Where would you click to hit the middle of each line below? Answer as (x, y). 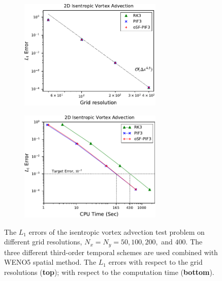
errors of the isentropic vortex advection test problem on (117, 231)
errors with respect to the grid (155, 262)
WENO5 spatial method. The (50, 262)
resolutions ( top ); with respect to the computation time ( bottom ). (109, 272)
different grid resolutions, (43, 242)
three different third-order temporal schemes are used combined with (111, 252)
